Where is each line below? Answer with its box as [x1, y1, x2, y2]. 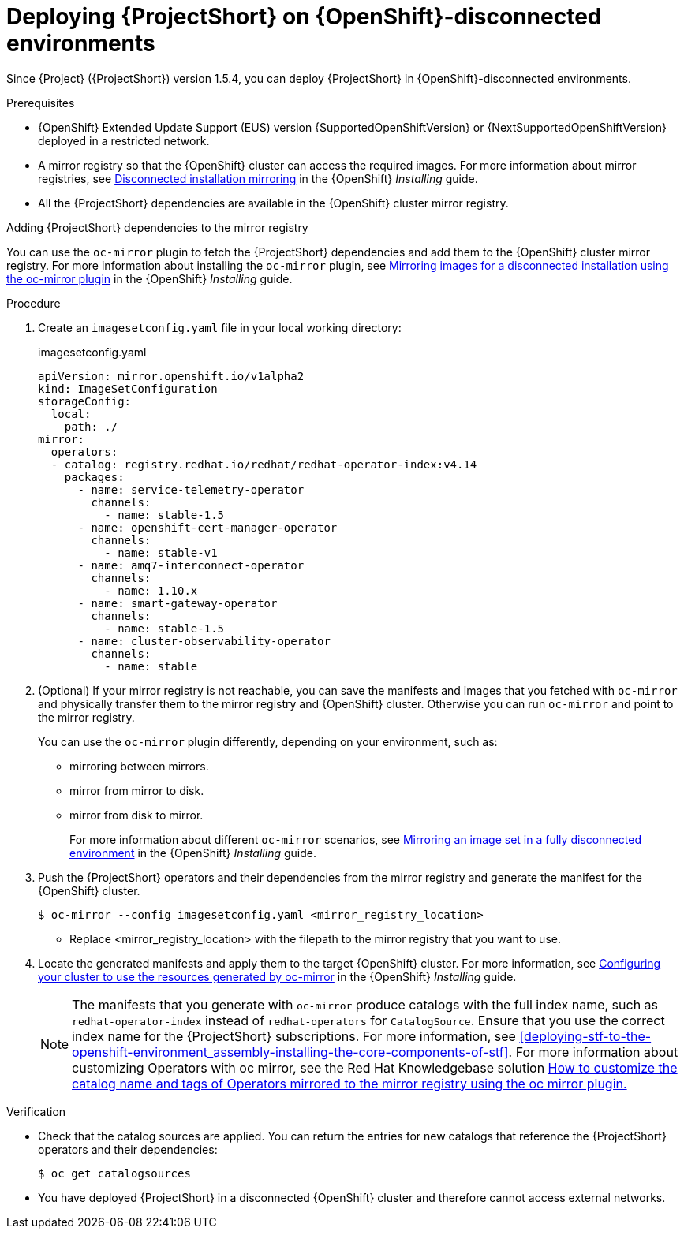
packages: [64, 470, 125, 483]
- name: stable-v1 [104, 546, 218, 559]
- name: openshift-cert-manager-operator [77, 520, 338, 534]
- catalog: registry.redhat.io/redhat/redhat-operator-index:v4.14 [50, 457, 477, 471]
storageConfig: [38, 394, 132, 408]
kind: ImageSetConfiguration [38, 382, 218, 395]
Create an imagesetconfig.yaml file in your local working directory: [38, 320, 402, 334]
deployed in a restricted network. [38, 133, 210, 147]
